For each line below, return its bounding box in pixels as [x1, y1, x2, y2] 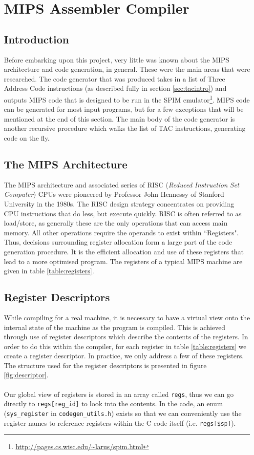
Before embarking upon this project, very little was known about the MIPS [4, 54, 230, 64]
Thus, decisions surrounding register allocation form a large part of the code [4, 237, 232, 247]
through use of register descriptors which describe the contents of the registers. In [4, 331, 248, 342]
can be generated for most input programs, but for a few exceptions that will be [4, 104, 244, 114]
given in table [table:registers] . [4, 266, 94, 276]
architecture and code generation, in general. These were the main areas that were [4, 64, 250, 74]
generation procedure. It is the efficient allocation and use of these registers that [4, 246, 244, 256]
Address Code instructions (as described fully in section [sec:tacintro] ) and [4, 83, 227, 93]
